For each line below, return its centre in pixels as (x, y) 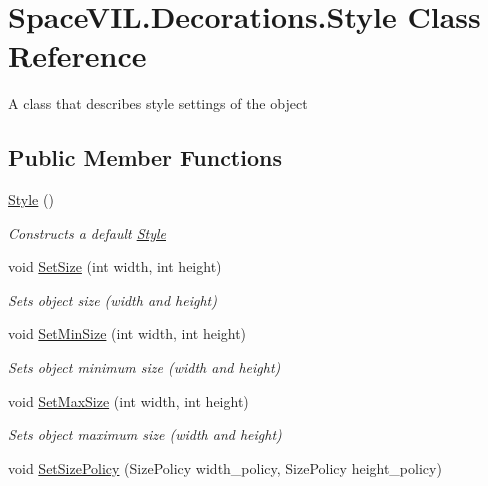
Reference (77, 55)
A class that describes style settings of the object (158, 103)
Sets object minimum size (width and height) (144, 367)
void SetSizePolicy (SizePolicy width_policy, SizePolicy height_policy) (225, 467)
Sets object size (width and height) (112, 299)
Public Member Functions (145, 157)
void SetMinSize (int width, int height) (127, 333)
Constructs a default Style (87, 232)
